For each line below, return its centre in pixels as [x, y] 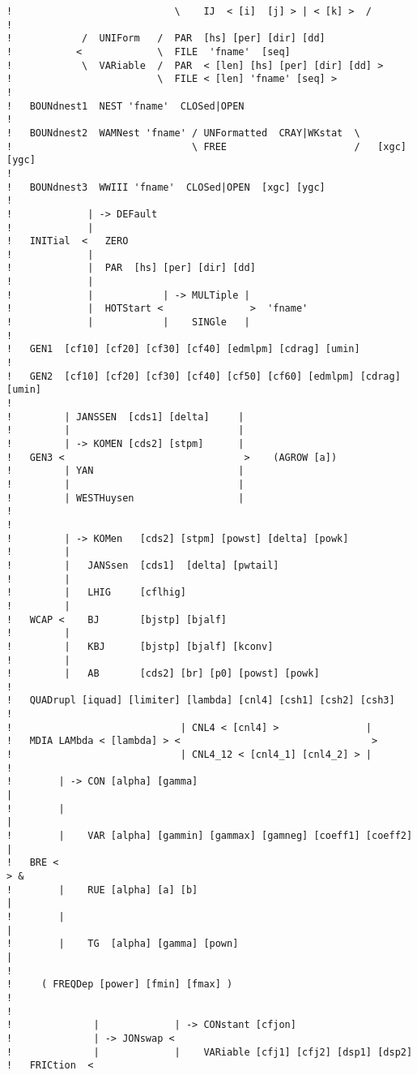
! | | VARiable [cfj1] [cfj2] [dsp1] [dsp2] [210, 1052]
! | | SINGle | [128, 322]
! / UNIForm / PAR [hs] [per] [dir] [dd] [166, 39]
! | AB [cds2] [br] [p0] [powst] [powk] [163, 674]
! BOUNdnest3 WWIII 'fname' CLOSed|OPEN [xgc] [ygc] [166, 187]
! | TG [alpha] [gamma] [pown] [123, 944]
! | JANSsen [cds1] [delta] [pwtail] [143, 565]
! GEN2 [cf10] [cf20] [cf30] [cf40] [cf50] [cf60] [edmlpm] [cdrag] [204, 376]
